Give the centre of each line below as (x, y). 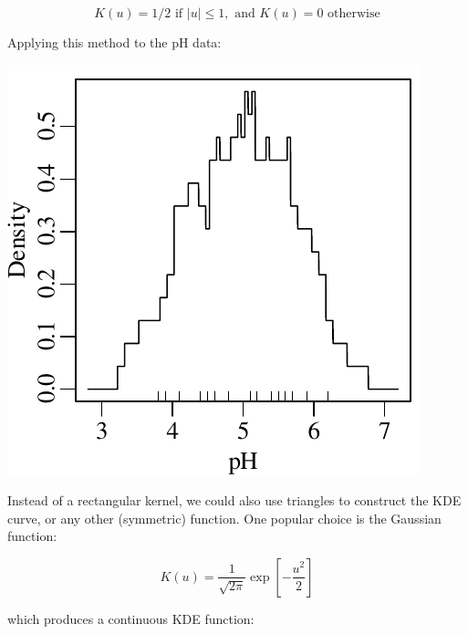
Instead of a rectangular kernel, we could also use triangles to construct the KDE (234, 500)
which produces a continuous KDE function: (131, 618)
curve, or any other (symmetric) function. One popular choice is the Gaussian (224, 518)
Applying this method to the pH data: (114, 42)
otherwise (354, 14)
